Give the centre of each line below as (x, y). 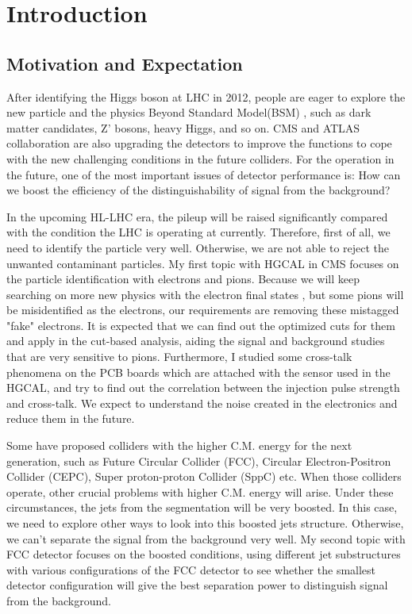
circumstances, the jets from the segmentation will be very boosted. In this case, (202, 507)
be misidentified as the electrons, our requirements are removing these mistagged (203, 310)
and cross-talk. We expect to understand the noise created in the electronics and (202, 403)
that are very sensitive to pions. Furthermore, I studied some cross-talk (179, 357)
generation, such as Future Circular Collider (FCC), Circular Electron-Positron (199, 460)
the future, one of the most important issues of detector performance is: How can (204, 174)
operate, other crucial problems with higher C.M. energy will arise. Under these (200, 491)
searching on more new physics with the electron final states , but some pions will (205, 294)
